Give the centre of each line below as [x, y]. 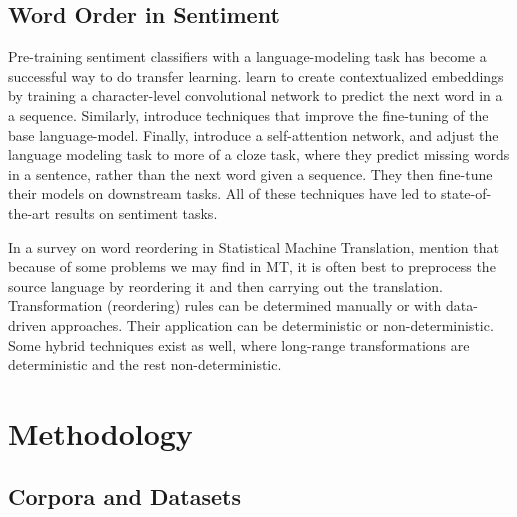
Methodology [100, 432]
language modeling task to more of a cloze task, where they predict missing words [259, 154]
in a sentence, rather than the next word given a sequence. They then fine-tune [250, 173]
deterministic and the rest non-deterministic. [145, 364]
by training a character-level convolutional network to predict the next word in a [255, 95]
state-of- [466, 193]
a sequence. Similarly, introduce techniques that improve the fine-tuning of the [248, 114]
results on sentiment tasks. [136, 212]
